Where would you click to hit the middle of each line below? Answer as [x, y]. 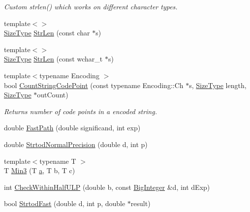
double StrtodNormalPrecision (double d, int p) [76, 144]
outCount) [53, 95]
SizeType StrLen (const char [47, 33]
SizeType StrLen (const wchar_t [53, 59]
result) [141, 203]
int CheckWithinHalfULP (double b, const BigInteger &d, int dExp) [107, 187]
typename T [58, 161]
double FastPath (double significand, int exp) [72, 128]
